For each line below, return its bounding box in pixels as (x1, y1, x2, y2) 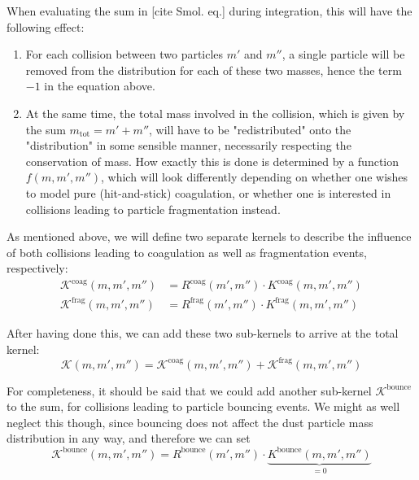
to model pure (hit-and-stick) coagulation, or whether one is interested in (25, 184, 391, 201)
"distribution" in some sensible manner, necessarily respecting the (25, 137, 351, 154)
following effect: (7, 18, 85, 35)
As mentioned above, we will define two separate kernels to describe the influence (7, 228, 412, 245)
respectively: (7, 260, 68, 277)
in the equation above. (44, 77, 155, 94)
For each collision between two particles (25, 46, 224, 63)
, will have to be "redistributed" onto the (149, 120, 351, 137)
